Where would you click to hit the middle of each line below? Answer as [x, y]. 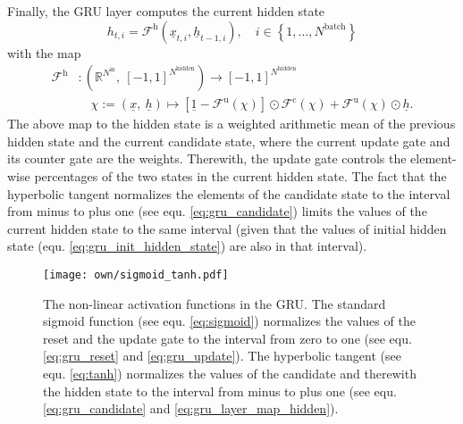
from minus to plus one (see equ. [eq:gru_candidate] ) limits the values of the [217, 211]
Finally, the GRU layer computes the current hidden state [166, 11]
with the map [44, 52]
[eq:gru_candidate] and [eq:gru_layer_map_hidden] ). [191, 408]
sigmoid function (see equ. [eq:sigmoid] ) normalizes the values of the [229, 321]
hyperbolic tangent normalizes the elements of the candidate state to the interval [229, 193]
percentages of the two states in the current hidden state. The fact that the [240, 176]
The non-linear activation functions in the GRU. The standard [215, 303]
